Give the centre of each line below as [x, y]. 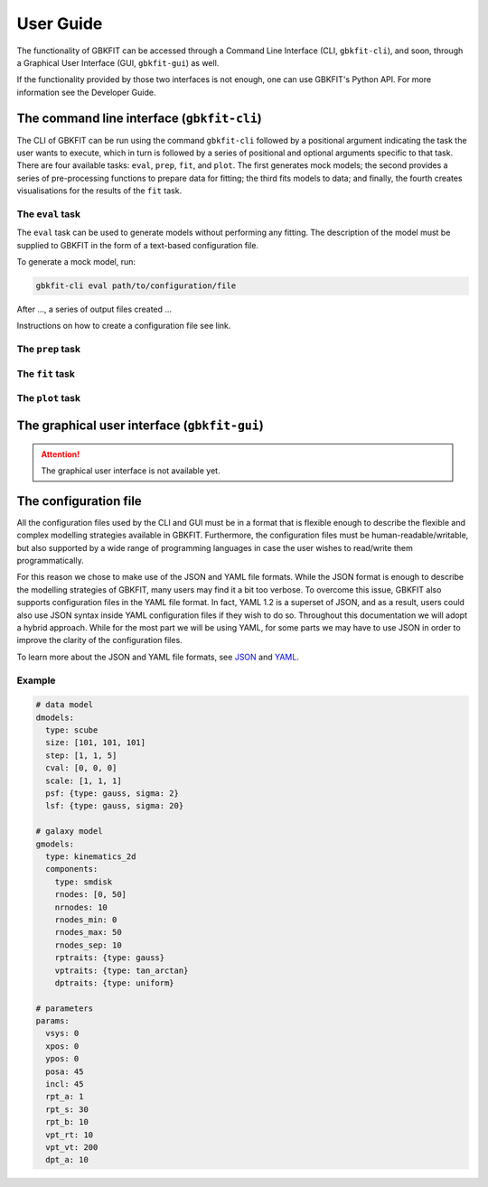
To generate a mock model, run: [76, 262]
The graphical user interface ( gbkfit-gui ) [140, 425]
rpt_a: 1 [65, 1097]
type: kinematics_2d [91, 857]
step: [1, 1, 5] [81, 755]
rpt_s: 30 [67, 1109]
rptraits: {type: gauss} [110, 958]
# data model [65, 705]
